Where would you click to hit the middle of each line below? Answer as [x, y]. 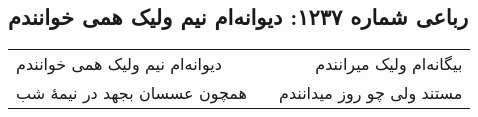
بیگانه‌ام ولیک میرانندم [389, 64]
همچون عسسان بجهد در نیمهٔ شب [132, 93]
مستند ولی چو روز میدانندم [371, 93]
